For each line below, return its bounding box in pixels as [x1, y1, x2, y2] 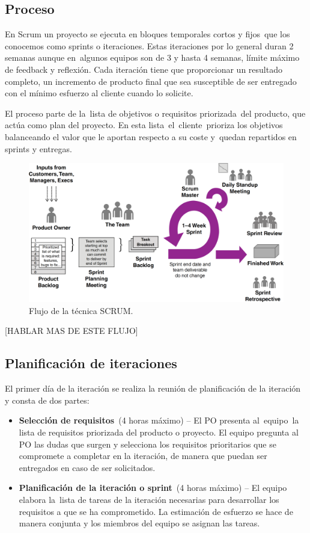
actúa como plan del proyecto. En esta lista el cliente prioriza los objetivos [5, 119, 283, 131]
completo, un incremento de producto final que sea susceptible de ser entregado [5, 75, 297, 87]
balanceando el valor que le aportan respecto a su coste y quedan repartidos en [5, 130, 297, 143]
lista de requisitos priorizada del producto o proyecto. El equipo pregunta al [19, 425, 299, 438]
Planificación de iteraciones [5, 354, 177, 372]
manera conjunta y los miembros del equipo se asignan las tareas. [19, 517, 260, 529]
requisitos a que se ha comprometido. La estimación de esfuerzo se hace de [19, 505, 293, 517]
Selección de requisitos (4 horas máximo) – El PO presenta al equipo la [19, 414, 299, 427]
